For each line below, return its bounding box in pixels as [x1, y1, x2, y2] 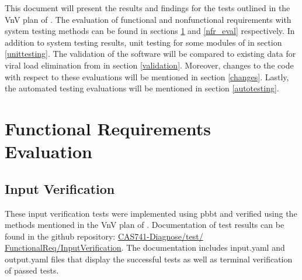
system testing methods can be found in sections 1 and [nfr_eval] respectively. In [5, 25, 295, 37]
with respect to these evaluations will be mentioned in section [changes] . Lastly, [5, 70, 289, 83]
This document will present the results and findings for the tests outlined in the [5, 2, 290, 13]
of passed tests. [5, 264, 59, 276]
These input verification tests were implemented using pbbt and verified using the [5, 207, 297, 219]
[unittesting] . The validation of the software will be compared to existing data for [5, 47, 296, 60]
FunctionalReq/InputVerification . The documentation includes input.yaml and [5, 241, 285, 254]
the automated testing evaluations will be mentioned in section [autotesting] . [5, 82, 279, 94]
